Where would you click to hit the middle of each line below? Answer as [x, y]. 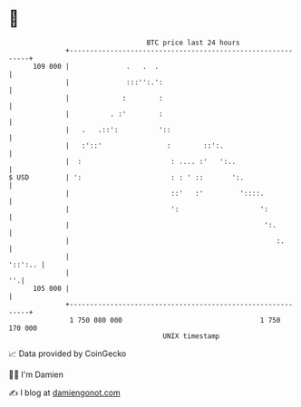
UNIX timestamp [191, 336]
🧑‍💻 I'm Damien [36, 374]
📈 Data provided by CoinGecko [68, 354]
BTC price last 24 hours [194, 43]
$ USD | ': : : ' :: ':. [126, 177]
